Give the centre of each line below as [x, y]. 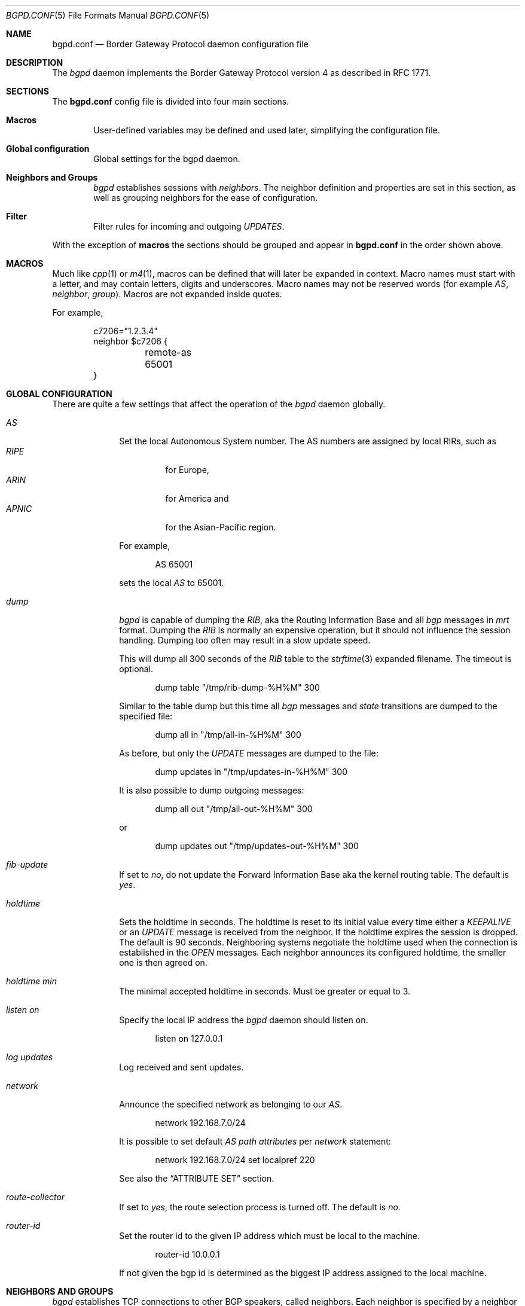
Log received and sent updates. [181, 1067]
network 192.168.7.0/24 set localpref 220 [235, 1160]
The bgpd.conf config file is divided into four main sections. [171, 101]
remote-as [168, 352]
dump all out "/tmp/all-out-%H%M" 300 [234, 809]
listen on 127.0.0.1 [189, 1038]
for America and [197, 498]
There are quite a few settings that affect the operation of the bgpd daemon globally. [219, 404]
